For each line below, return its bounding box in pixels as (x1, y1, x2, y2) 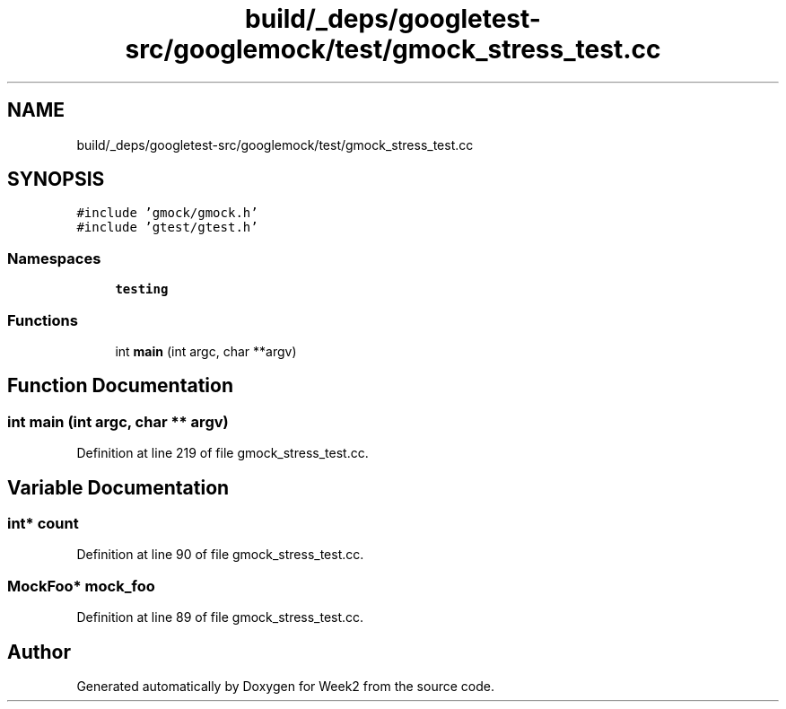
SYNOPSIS (7, 168, 105, 191)
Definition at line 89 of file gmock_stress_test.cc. (76, 609, 364, 626)
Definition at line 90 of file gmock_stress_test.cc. (76, 547, 364, 563)
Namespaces (7, 249, 101, 267)
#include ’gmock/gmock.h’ (76, 206, 258, 221)
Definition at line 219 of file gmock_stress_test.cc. (76, 445, 369, 461)
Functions (7, 311, 78, 329)
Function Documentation (7, 374, 233, 398)
